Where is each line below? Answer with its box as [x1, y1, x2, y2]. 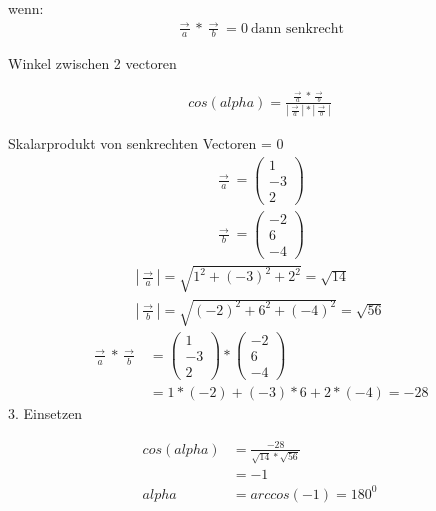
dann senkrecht [250, 21, 345, 36]
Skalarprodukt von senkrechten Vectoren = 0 [8, 133, 284, 154]
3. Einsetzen [8, 403, 83, 424]
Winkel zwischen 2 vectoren [8, 53, 177, 74]
